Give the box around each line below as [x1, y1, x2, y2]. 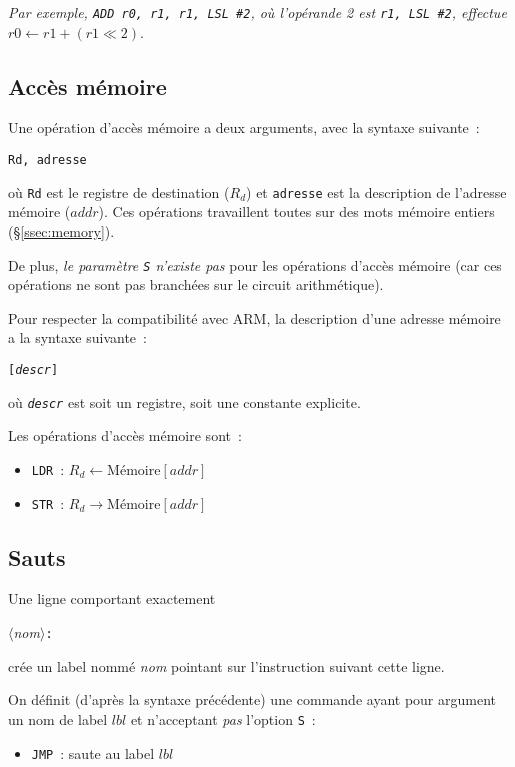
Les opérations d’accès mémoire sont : [8, 425, 242, 446]
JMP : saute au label [31, 742, 155, 763]
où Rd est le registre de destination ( [8, 181, 230, 202]
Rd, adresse [8, 153, 87, 168]
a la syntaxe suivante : [8, 327, 147, 348]
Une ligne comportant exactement [8, 588, 216, 609]
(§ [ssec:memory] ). [8, 220, 115, 241]
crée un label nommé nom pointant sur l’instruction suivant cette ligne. [8, 655, 445, 676]
